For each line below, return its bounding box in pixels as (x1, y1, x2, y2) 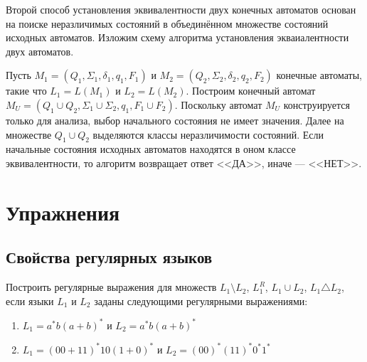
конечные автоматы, (276, 68, 362, 82)
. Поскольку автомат (174, 97, 262, 112)
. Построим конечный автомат (186, 83, 316, 98)
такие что (6, 83, 47, 98)
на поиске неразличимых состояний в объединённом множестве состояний (6, 16, 329, 31)
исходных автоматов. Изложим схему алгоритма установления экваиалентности (6, 30, 349, 45)
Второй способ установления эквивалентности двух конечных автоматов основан (6, 2, 356, 16)
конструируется (283, 97, 350, 112)
